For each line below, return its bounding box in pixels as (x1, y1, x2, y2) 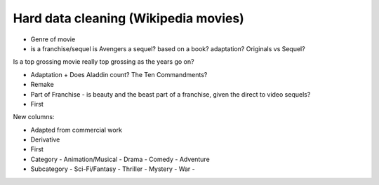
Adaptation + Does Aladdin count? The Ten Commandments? (30, 70, 208, 78)
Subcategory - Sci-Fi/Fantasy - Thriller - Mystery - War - (30, 165, 196, 173)
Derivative (30, 135, 60, 144)
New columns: (13, 113, 55, 121)
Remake (30, 81, 54, 89)
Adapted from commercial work (30, 125, 123, 134)
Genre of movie (30, 35, 76, 43)
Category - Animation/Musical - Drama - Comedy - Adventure (30, 155, 210, 163)
